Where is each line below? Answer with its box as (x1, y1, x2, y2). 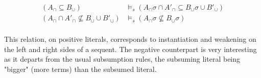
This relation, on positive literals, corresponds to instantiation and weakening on (4, 34, 256, 44)
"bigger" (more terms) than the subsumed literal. (4, 63, 157, 74)
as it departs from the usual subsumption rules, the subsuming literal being (4, 54, 241, 64)
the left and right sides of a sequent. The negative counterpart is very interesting (4, 43, 257, 54)
